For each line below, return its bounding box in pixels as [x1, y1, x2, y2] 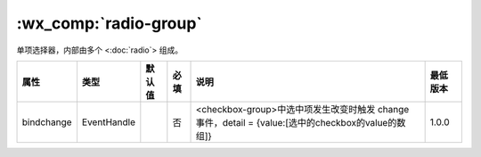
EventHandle [81, 116, 135, 128]
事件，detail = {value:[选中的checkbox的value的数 [195, 116, 406, 128]
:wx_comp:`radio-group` [16, 13, 202, 33]
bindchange [21, 116, 72, 128]
